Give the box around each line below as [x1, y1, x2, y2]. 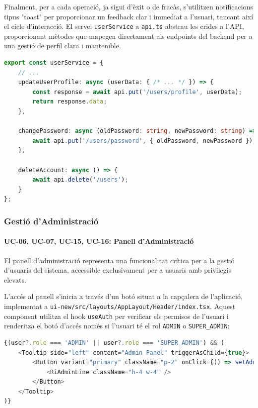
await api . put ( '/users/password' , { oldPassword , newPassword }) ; [32, 137, 257, 144]
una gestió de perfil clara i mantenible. [4, 40, 121, 51]
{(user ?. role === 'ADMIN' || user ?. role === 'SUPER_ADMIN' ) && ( [4, 339, 225, 346]
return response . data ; [32, 98, 107, 105]
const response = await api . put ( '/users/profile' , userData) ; [32, 88, 242, 96]
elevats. [4, 274, 26, 285]
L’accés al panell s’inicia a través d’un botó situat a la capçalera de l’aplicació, [4, 291, 243, 302]
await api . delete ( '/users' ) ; [32, 176, 129, 184]
